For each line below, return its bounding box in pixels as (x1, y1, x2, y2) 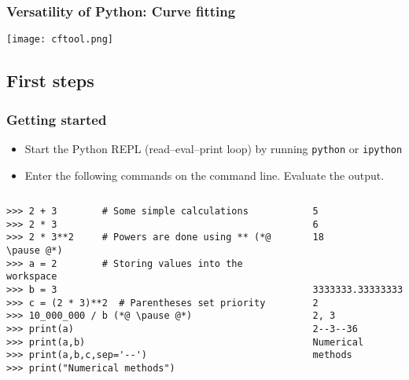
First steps (6, 68, 94, 93)
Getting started (6, 109, 107, 129)
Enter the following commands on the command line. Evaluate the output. (24, 166, 385, 183)
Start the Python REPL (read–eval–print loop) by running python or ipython (24, 140, 403, 156)
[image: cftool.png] (6, 34, 114, 46)
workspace (6, 271, 57, 283)
